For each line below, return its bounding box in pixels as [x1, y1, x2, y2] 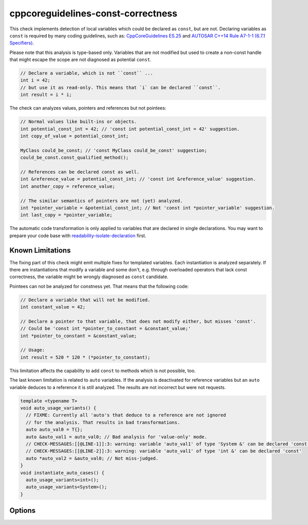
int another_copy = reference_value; [20, 183, 115, 189]
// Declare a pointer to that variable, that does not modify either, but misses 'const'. [20, 318, 256, 324]
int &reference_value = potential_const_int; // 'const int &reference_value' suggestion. [20, 176, 256, 182]
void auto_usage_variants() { [20, 405, 97, 411]
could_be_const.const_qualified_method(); [20, 154, 129, 161]
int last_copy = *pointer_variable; [20, 212, 113, 218]
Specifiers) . [9, 40, 34, 46]
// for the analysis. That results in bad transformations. [26, 419, 180, 425]
